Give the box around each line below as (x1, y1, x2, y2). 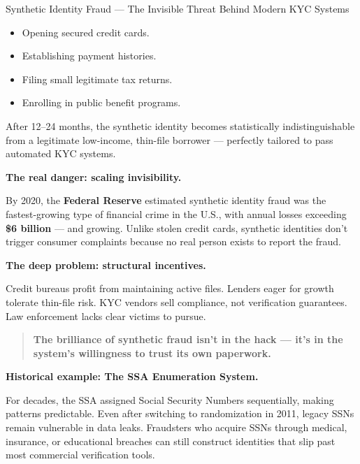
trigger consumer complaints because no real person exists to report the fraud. (6, 234, 341, 249)
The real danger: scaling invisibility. (6, 169, 182, 184)
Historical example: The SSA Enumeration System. (6, 369, 259, 384)
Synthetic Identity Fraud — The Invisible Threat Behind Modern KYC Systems (6, 1, 350, 15)
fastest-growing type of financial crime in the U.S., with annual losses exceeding (6, 206, 347, 221)
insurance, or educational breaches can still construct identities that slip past (6, 433, 336, 448)
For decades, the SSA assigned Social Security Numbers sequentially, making (6, 392, 334, 407)
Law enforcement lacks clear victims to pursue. (6, 308, 206, 323)
